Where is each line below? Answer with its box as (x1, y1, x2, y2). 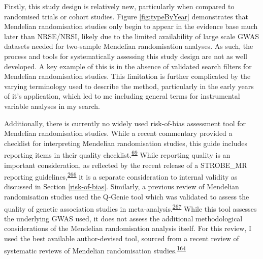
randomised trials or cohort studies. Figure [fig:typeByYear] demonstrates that (4, 11, 249, 21)
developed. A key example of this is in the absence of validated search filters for (4, 61, 252, 71)
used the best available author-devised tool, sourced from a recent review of (4, 233, 239, 244)
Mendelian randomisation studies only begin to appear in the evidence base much (4, 21, 258, 32)
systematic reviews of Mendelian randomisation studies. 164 (4, 243, 186, 255)
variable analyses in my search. (4, 100, 100, 111)
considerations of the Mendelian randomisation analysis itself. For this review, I (4, 223, 252, 234)
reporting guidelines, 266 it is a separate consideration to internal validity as (4, 170, 238, 182)
